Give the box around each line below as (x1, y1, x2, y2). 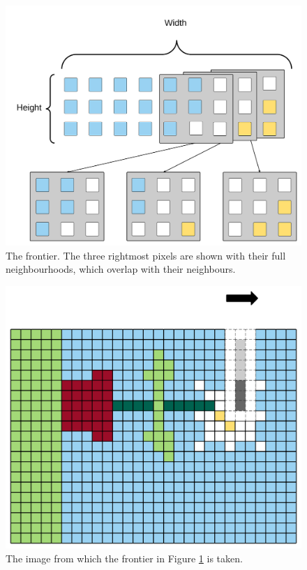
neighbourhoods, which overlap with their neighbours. (6, 262, 236, 276)
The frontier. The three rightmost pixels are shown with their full (6, 248, 286, 262)
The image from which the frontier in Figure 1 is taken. (6, 550, 243, 565)
